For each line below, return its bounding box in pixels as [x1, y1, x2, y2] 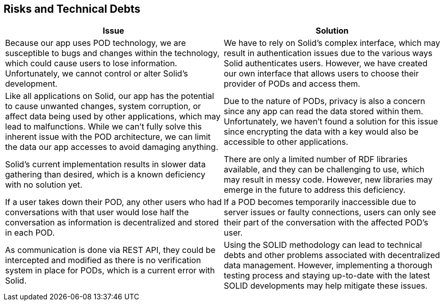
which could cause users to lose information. [5, 58, 177, 69]
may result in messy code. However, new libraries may [224, 174, 433, 185]
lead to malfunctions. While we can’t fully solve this [5, 121, 202, 132]
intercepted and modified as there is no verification [5, 255, 201, 266]
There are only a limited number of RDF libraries [224, 154, 408, 165]
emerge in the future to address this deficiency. [224, 185, 406, 195]
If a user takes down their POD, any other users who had [5, 197, 222, 208]
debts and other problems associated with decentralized [224, 250, 440, 261]
